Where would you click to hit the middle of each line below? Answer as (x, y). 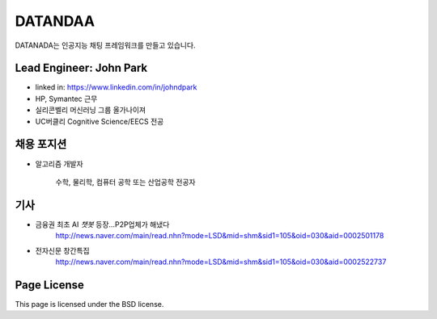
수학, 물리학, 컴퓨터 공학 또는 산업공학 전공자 (125, 182)
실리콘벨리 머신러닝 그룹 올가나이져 (90, 110)
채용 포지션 (41, 144)
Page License (50, 285)
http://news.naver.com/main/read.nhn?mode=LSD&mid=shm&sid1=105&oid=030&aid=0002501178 (220, 236)
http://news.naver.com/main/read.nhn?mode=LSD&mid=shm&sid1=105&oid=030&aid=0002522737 (221, 262)
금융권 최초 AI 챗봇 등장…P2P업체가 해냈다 (102, 224)
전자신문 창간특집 (62, 250)
